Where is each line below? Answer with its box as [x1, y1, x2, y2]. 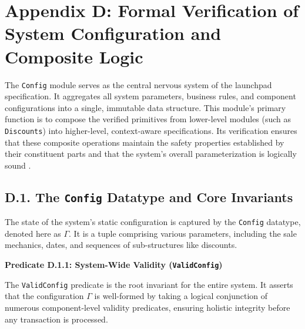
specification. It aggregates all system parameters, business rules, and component [5, 90, 296, 102]
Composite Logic [5, 44, 143, 68]
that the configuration [5, 290, 84, 302]
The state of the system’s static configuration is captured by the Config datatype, [5, 216, 301, 228]
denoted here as [5, 227, 61, 239]
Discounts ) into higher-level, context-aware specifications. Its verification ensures [5, 124, 297, 136]
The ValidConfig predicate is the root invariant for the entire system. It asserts [5, 278, 293, 290]
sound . [5, 159, 31, 171]
